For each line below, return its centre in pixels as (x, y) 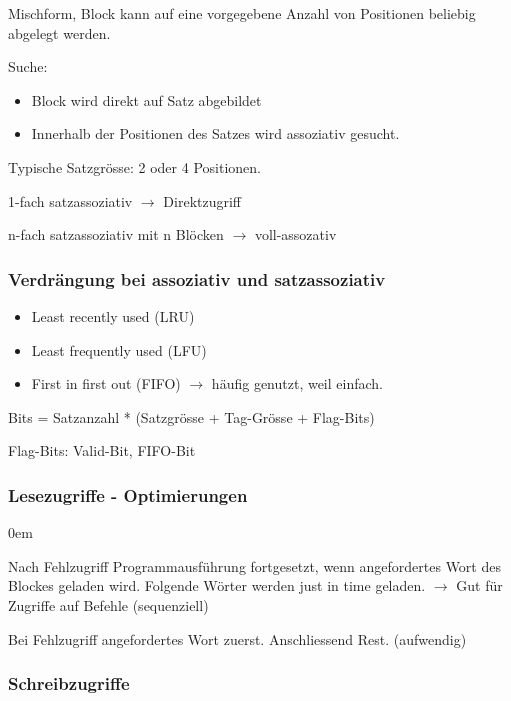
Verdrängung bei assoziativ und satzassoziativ (197, 278)
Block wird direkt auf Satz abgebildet (146, 99)
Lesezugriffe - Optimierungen (128, 494)
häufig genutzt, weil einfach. (297, 383)
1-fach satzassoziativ (70, 200)
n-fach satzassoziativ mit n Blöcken (116, 234)
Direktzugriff (202, 200)
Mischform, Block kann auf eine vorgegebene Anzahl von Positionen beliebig (242, 13)
